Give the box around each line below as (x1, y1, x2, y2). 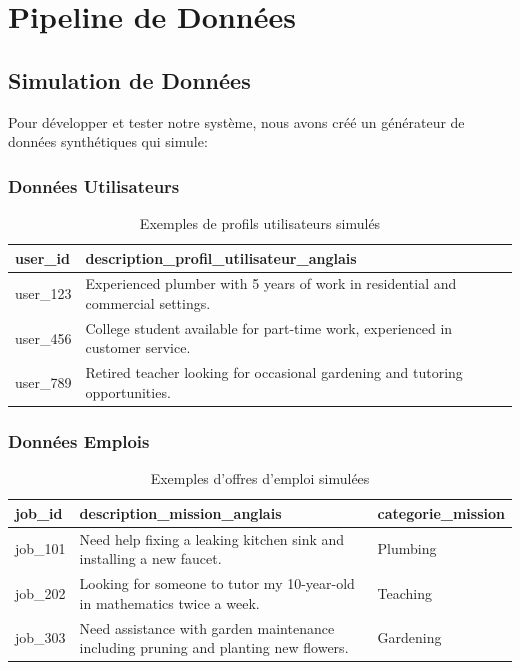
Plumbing (377, 538, 437, 559)
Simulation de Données (8, 64, 251, 95)
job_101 (15, 538, 66, 559)
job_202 (15, 582, 66, 603)
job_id (15, 502, 63, 523)
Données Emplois (8, 428, 150, 453)
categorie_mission (377, 502, 505, 523)
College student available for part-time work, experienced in (85, 317, 453, 338)
